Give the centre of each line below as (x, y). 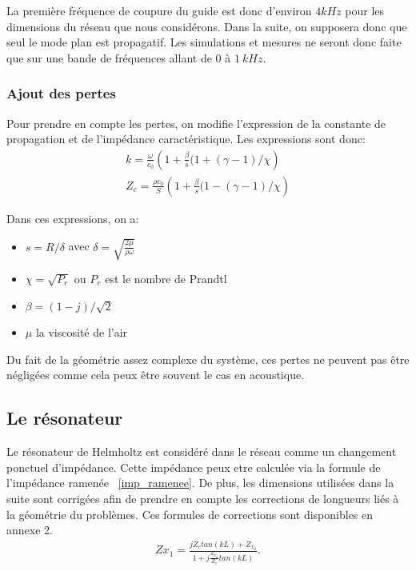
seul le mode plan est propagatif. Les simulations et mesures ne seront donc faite (204, 42)
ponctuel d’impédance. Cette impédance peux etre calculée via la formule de (194, 467)
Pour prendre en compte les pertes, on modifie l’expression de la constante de (196, 123)
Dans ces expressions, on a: (73, 218)
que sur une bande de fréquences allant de (109, 57)
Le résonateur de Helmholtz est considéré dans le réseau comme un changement (202, 451)
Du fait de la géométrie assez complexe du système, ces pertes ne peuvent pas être (208, 359)
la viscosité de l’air (82, 332)
